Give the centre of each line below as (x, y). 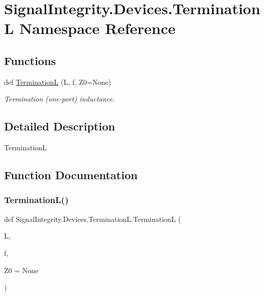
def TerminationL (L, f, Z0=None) (58, 81)
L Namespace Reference (90, 28)
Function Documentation (71, 175)
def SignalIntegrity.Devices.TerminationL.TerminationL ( (93, 219)
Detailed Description (60, 126)
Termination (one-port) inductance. (60, 99)
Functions (30, 60)
